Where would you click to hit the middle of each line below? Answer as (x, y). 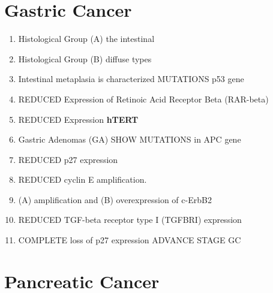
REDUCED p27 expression (68, 159)
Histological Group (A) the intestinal (86, 39)
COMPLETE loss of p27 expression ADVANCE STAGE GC (130, 240)
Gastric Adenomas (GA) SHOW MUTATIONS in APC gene (130, 139)
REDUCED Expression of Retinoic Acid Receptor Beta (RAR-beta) (143, 99)
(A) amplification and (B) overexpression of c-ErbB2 (115, 199)
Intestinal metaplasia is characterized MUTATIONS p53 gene (131, 79)
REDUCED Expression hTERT (78, 119)
